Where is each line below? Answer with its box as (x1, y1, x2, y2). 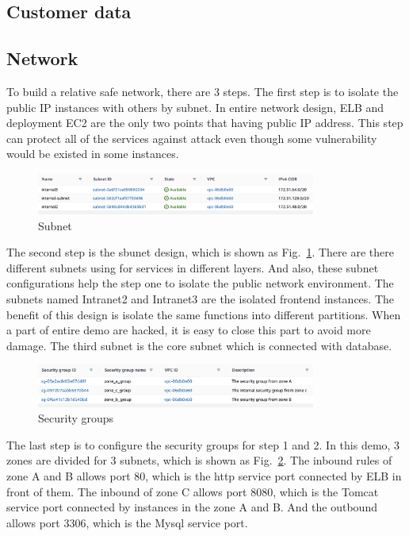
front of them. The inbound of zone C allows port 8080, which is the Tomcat (6, 483, 379, 499)
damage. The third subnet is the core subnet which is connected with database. (6, 337, 392, 353)
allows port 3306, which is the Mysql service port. (6, 514, 248, 530)
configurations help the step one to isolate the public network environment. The (6, 275, 394, 291)
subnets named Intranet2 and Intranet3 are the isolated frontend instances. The (6, 291, 394, 307)
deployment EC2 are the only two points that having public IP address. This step (6, 114, 403, 131)
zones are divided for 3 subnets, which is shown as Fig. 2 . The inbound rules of (6, 452, 392, 469)
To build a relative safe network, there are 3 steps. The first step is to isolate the (6, 83, 399, 99)
